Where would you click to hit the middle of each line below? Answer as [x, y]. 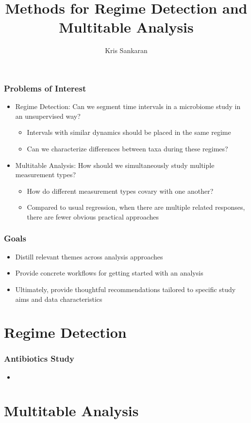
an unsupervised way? [48, 116]
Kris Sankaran [126, 50]
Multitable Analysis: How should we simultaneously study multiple [115, 165]
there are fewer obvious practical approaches [93, 216]
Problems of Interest [45, 88]
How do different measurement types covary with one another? [120, 191]
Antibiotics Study [39, 359]
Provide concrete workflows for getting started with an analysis [109, 273]
